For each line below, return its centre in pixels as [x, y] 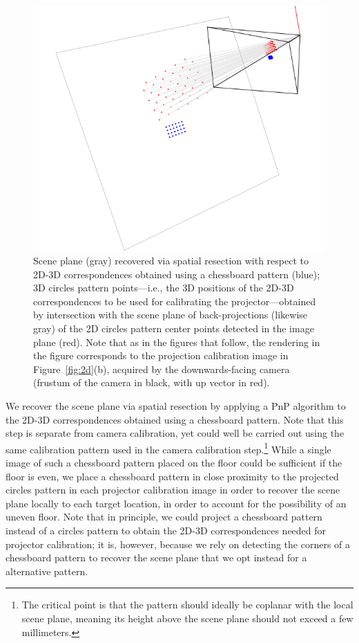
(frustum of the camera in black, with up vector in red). [152, 382]
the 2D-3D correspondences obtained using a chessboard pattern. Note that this [175, 419]
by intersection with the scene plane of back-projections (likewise [171, 315]
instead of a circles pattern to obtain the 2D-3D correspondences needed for [166, 531]
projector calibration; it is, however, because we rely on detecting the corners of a [178, 544]
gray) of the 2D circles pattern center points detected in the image [174, 328]
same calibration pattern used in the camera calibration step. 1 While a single [168, 448]
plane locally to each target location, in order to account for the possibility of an [176, 503]
